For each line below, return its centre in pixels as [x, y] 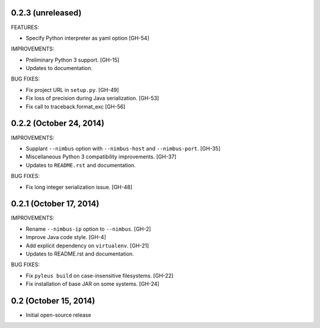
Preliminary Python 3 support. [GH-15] [73, 60]
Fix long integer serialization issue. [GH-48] [79, 187]
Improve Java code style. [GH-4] [66, 237]
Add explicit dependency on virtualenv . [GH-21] [87, 246]
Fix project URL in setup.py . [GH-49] [72, 90]
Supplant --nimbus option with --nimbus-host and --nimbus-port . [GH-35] [123, 148]
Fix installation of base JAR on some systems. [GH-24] [92, 284]
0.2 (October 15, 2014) [53, 300]
